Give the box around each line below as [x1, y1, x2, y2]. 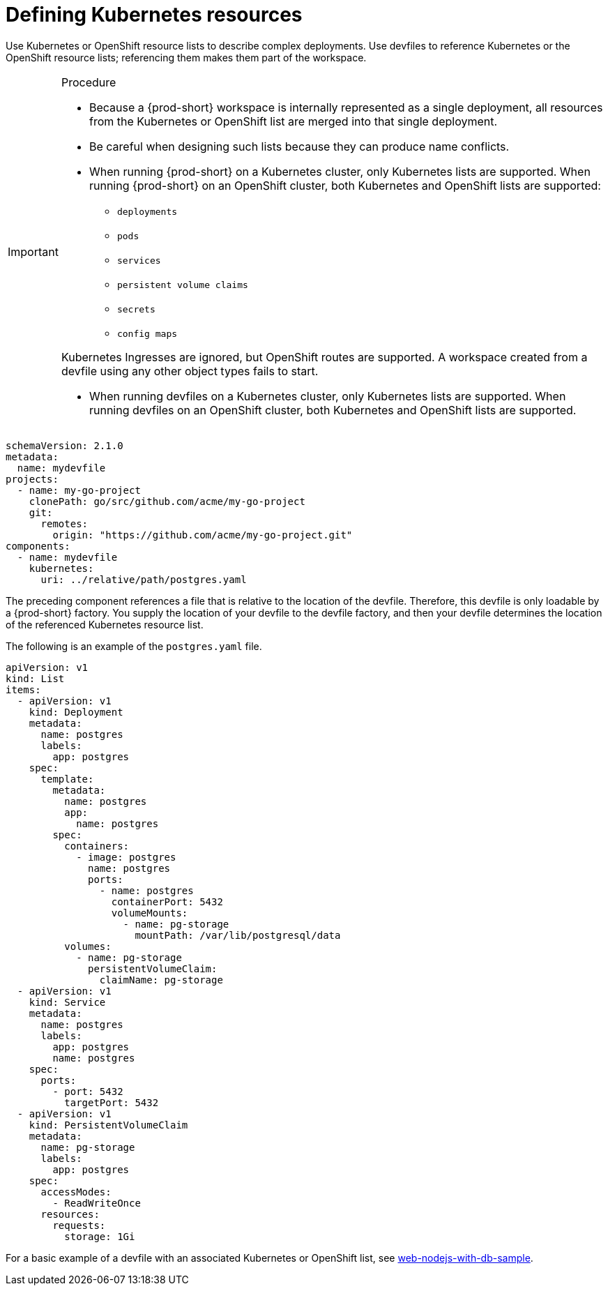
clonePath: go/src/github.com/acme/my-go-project [29, 495, 305, 507]
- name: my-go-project [17, 484, 141, 496]
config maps [116, 328, 178, 339]
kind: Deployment [29, 706, 123, 718]
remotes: [40, 518, 89, 529]
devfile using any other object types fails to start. [61, 363, 319, 378]
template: [40, 773, 94, 785]
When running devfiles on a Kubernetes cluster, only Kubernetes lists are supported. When [89, 388, 566, 403]
